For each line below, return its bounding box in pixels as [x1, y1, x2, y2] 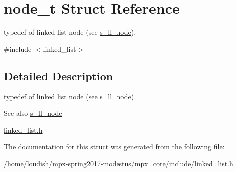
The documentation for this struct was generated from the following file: [4, 141, 225, 152]
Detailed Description [4, 68, 113, 83]
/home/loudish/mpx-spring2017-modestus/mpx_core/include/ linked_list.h [4, 158, 233, 168]
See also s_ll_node [4, 108, 62, 118]
